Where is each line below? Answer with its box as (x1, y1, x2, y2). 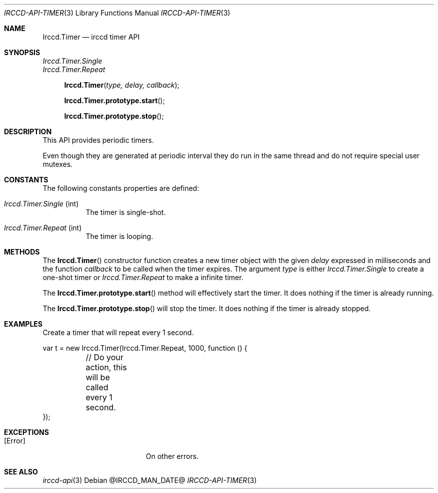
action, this (85, 362, 127, 372)
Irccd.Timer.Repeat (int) (4, 223, 82, 232)
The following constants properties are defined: (42, 184, 199, 192)
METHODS (4, 248, 40, 256)
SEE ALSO (4, 467, 38, 476)
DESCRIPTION (4, 127, 52, 136)
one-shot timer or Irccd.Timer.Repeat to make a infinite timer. (42, 273, 243, 282)
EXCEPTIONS (4, 428, 49, 436)
